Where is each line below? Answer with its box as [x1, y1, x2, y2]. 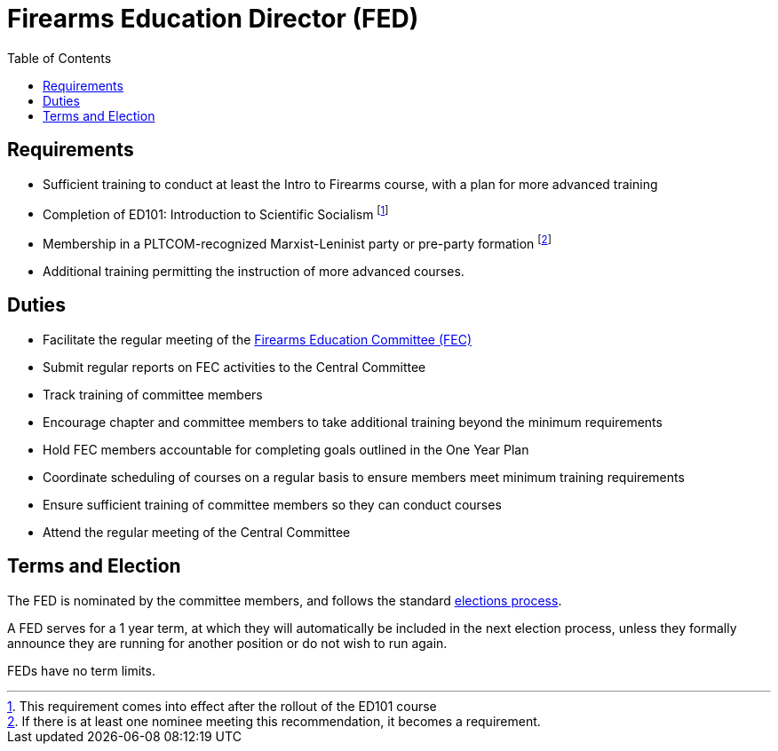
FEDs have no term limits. [7, 662, 155, 678]
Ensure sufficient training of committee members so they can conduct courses [43, 496, 502, 512]
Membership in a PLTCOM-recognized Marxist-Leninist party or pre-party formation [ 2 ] [43, 233, 552, 251]
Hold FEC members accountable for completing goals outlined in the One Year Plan [43, 441, 529, 457]
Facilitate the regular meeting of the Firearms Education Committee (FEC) [43, 331, 472, 347]
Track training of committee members [43, 386, 263, 402]
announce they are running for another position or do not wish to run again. [7, 635, 448, 651]
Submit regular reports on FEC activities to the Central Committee [43, 359, 426, 375]
